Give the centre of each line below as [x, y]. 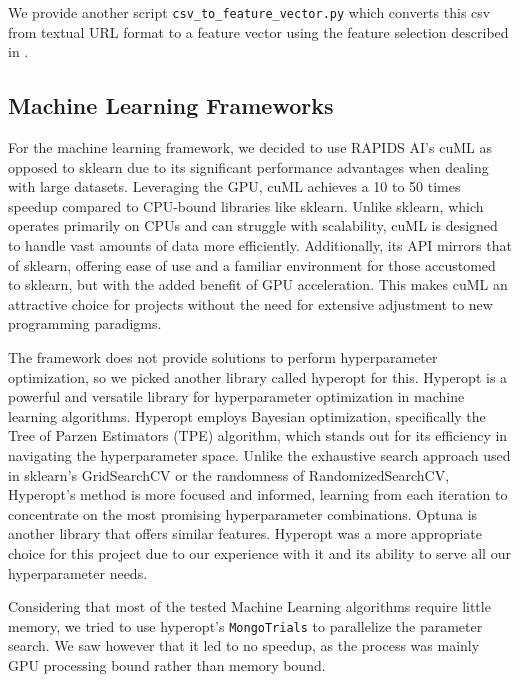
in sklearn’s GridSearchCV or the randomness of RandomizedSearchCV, [229, 474]
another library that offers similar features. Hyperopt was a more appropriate [245, 533]
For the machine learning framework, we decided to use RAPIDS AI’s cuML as [250, 147]
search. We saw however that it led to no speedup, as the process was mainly [244, 645]
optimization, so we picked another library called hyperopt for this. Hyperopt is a [258, 376]
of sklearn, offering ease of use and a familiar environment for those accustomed [252, 264]
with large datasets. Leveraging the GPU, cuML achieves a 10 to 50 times [234, 186]
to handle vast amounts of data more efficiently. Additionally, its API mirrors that [260, 245]
